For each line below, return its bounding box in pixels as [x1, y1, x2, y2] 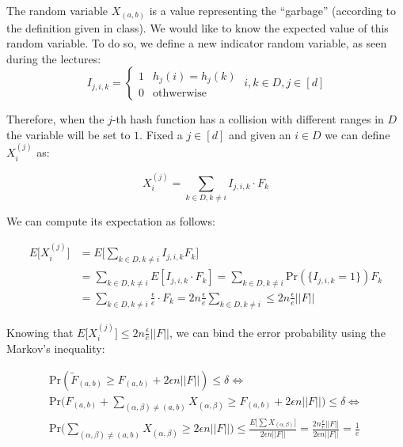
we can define [325, 126, 390, 142]
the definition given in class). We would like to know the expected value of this [6, 19, 389, 36]
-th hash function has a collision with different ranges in [112, 111, 384, 127]
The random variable [6, 2, 108, 18]
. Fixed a [139, 126, 183, 142]
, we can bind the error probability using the [169, 324, 386, 340]
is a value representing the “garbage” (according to [149, 2, 397, 18]
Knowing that [6, 324, 74, 340]
